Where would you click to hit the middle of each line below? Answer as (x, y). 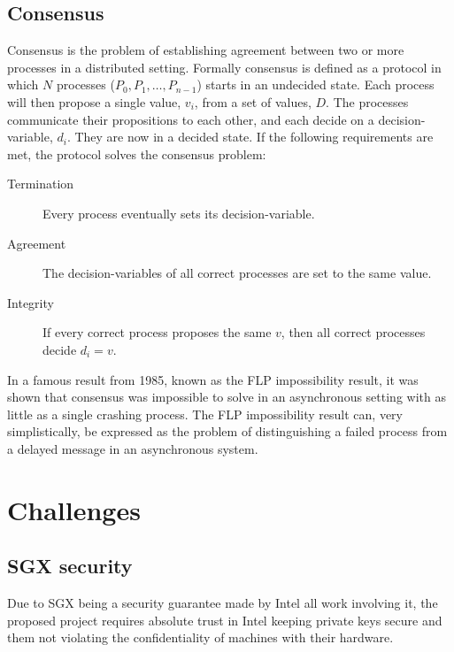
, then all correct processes (353, 332)
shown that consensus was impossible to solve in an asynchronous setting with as (227, 397)
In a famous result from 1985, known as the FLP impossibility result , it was (213, 379)
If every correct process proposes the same (157, 332)
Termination (41, 184)
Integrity (31, 302)
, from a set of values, (253, 101)
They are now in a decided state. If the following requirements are (254, 137)
